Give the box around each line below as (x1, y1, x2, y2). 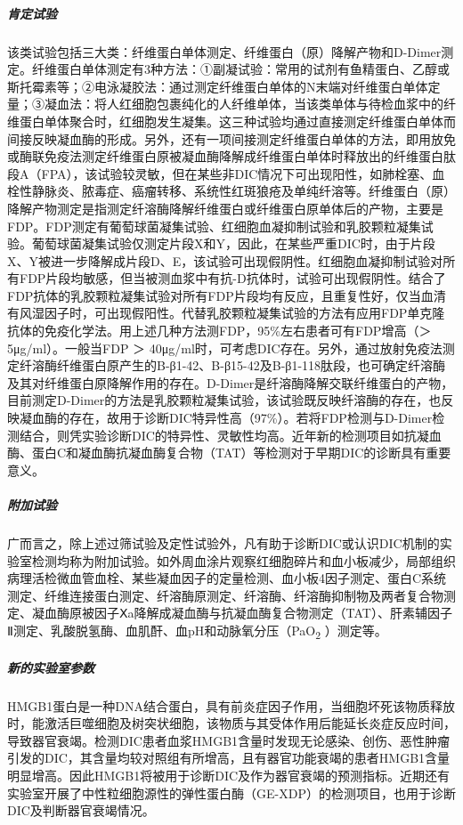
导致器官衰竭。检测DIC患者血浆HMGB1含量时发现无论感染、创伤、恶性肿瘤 (7, 731, 451, 749)
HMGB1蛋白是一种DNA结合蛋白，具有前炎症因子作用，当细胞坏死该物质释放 (7, 696, 455, 715)
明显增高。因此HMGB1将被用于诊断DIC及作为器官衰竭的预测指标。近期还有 (7, 766, 451, 784)
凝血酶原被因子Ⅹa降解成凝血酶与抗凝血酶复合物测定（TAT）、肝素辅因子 (31, 603, 452, 622)
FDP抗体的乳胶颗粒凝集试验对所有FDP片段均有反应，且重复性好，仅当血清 (7, 286, 446, 304)
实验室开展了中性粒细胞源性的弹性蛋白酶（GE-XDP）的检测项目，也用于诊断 (7, 783, 456, 802)
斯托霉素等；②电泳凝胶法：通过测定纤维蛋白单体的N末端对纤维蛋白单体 (7, 77, 428, 95)
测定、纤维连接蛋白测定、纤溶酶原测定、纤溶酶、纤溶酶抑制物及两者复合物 (7, 586, 443, 604)
